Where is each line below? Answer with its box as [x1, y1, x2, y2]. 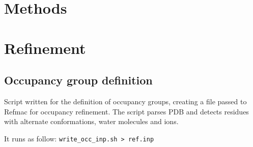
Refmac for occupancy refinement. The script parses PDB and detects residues [4, 106, 249, 116]
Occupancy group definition [4, 72, 153, 88]
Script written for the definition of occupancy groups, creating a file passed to [4, 96, 247, 106]
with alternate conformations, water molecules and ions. [4, 116, 179, 127]
